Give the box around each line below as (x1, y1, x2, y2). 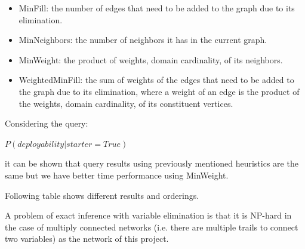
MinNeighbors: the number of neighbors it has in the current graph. (19, 33, 267, 46)
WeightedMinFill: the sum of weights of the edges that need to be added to (19, 73, 294, 86)
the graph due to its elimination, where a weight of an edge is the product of (19, 85, 300, 97)
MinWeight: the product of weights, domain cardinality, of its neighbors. (19, 53, 283, 66)
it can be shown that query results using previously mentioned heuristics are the (5, 157, 298, 170)
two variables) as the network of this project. (5, 232, 169, 245)
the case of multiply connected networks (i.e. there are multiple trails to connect (5, 220, 298, 233)
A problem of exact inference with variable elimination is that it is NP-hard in (5, 209, 292, 222)
